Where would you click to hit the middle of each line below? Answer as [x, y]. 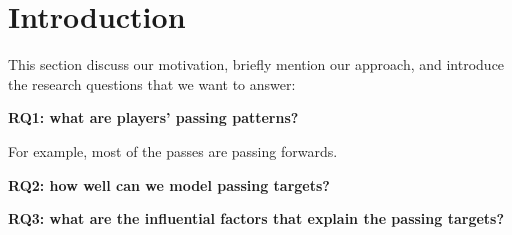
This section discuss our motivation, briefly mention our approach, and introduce [256, 64]
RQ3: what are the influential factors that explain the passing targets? [256, 218]
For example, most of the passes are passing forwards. [173, 150]
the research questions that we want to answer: [152, 83]
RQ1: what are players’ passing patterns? [153, 117]
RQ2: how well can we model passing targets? [169, 184]
